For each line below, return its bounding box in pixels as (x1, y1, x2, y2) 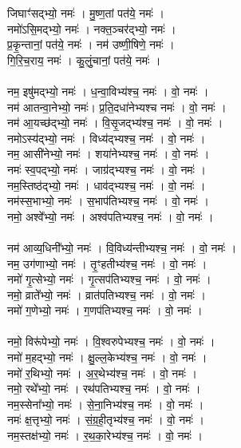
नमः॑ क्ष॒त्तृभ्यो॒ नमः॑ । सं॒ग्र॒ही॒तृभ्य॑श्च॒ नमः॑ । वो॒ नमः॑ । (7, 411, 204, 428)
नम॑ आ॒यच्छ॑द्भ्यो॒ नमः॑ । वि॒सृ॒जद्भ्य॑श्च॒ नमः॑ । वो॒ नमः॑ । (7, 114, 223, 131)
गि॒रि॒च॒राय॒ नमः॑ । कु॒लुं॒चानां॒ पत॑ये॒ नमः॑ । (7, 51, 161, 68)
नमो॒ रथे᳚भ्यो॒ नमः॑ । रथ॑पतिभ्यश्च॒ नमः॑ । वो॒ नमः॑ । (7, 380, 201, 397)
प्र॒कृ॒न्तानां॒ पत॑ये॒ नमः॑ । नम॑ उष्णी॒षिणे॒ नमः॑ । (7, 36, 175, 53)
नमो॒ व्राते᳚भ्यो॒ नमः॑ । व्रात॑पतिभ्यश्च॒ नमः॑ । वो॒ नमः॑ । (7, 286, 206, 303)
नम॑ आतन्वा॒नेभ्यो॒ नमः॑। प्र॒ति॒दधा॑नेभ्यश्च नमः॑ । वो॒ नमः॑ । (7, 98, 227, 115)
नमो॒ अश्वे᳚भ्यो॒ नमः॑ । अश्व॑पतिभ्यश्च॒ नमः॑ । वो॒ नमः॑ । (7, 208, 214, 224)
